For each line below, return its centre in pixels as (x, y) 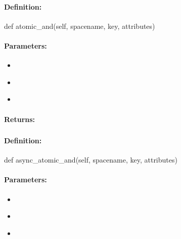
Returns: (20, 119)
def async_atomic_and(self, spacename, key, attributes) (91, 160)
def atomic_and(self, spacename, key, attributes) (80, 26)
